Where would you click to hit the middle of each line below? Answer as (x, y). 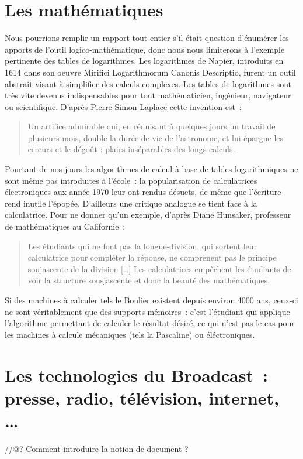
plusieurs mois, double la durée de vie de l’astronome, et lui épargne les (156, 137)
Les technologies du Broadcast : (136, 374)
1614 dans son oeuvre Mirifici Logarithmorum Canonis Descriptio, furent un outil (150, 72)
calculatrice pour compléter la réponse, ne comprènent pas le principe (152, 257)
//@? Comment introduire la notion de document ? (97, 448)
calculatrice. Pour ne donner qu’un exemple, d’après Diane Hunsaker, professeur (148, 215)
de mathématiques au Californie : (65, 226)
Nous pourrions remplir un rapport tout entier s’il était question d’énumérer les (147, 38)
